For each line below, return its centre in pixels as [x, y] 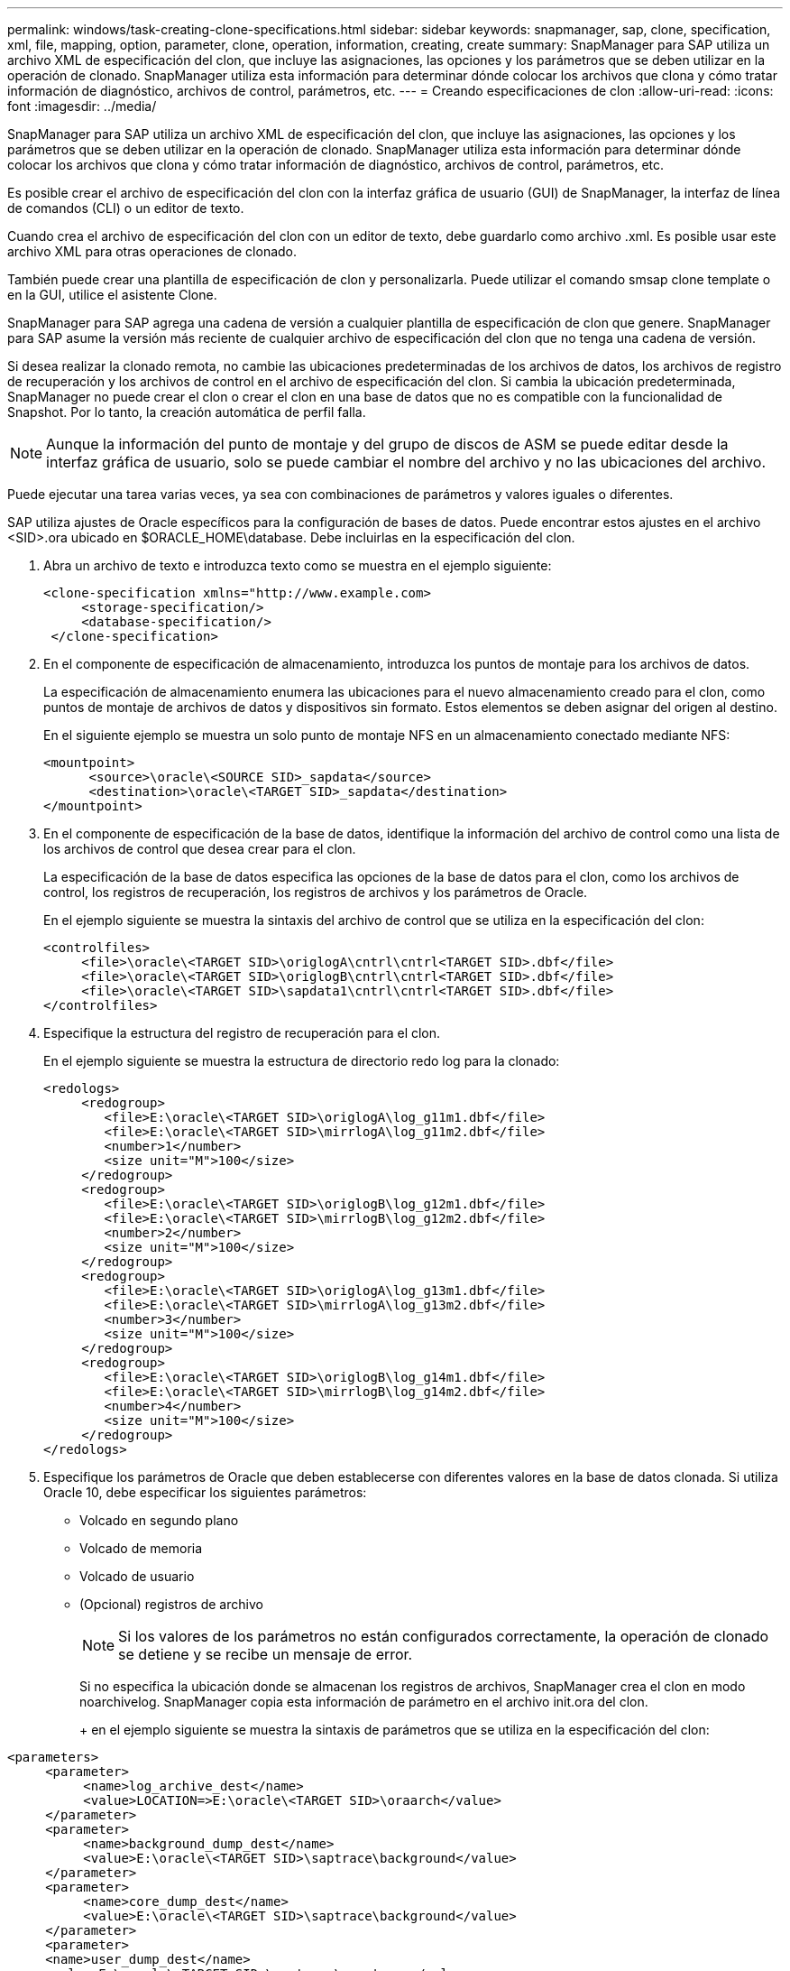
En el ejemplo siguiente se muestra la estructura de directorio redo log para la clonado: [302, 1061]
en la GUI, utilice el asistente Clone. [112, 295]
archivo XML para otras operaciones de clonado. [152, 251]
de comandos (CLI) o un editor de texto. [126, 208]
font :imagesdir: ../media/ [82, 106]
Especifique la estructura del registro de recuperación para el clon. [242, 1033]
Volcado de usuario [137, 1576]
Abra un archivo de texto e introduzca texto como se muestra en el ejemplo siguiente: [298, 565]
